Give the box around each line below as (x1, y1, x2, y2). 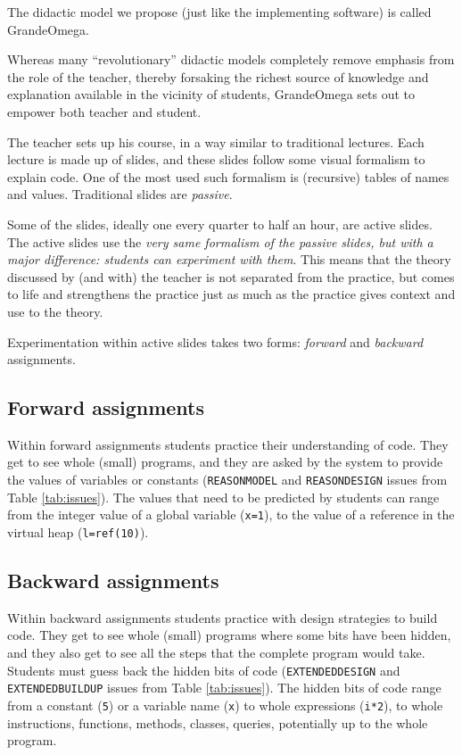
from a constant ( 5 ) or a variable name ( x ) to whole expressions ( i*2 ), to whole (7, 695, 443, 714)
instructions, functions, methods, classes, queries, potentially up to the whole (7, 713, 428, 732)
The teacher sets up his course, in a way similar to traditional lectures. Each (7, 132, 425, 151)
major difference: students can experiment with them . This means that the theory (7, 250, 451, 269)
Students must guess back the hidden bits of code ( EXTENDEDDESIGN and (7, 660, 400, 679)
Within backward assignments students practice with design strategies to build (7, 608, 438, 626)
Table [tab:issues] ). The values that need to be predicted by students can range (7, 487, 440, 506)
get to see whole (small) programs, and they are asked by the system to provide (7, 452, 443, 471)
